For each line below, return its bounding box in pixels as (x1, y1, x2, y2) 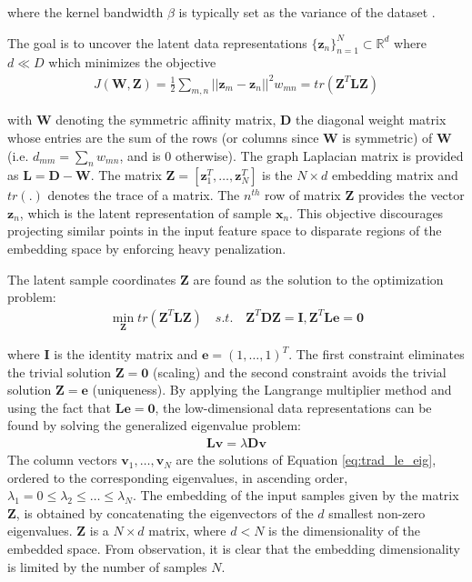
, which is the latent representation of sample (19, 203, 272, 222)
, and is (119, 145, 161, 165)
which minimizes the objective (48, 53, 216, 72)
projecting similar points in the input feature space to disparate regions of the (7, 221, 442, 240)
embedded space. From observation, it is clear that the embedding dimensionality (7, 539, 461, 558)
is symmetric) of (342, 127, 433, 146)
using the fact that (7, 397, 112, 416)
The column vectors (7, 450, 117, 469)
